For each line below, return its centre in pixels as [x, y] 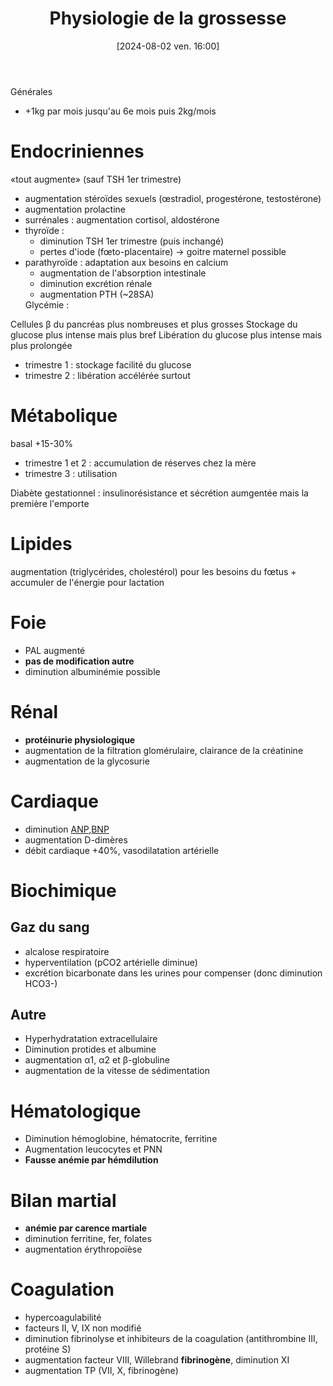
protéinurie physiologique [80, 739]
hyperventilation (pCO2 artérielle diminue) [111, 962]
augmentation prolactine [75, 209]
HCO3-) [41, 983]
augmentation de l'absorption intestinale [123, 273]
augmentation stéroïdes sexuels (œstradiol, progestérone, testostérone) [173, 198]
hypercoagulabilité [63, 1318]
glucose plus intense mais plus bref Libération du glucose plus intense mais [166, 334]
